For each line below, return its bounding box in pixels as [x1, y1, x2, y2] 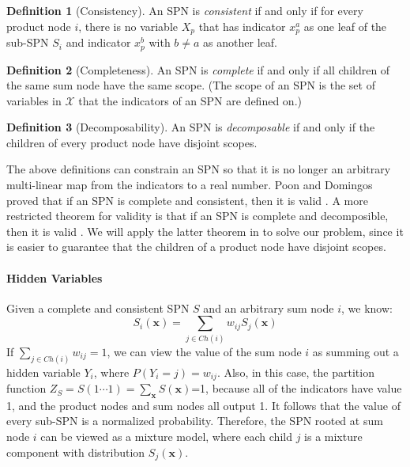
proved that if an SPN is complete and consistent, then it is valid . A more [6, 192, 368, 208]
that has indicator [198, 17, 286, 34]
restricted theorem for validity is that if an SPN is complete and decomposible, [6, 207, 389, 224]
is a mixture [304, 428, 363, 445]
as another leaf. [203, 34, 277, 51]
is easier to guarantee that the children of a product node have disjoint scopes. [6, 238, 386, 255]
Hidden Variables [6, 269, 103, 286]
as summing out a [312, 343, 399, 359]
